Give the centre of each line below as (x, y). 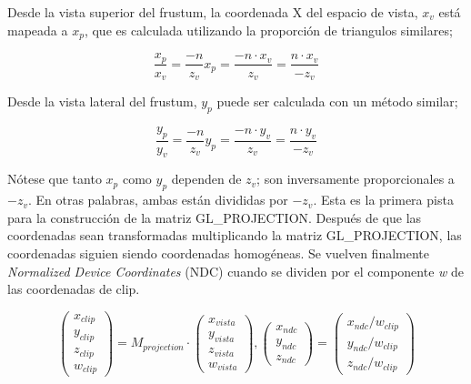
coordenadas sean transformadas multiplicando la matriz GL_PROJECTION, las (235, 235)
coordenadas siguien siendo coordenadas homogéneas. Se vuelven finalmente (219, 253)
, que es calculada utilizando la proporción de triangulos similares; (268, 30)
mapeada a (38, 30)
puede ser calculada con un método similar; (337, 101)
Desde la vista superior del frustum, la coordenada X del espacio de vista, (213, 12)
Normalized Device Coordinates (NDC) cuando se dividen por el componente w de (235, 271)
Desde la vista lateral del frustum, (102, 101)
